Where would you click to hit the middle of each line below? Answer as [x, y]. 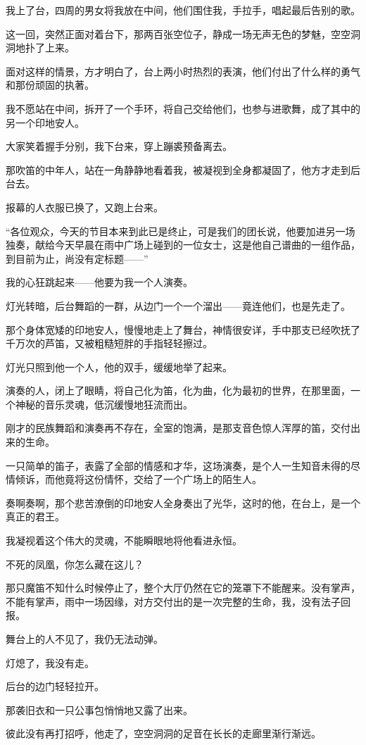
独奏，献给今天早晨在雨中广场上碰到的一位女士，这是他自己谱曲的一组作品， [183, 245]
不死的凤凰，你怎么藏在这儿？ [75, 564]
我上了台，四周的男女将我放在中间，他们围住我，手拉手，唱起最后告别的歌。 [183, 10]
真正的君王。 [35, 517]
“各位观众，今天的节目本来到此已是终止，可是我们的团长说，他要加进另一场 [181, 231]
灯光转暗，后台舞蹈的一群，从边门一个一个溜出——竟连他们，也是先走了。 [178, 305]
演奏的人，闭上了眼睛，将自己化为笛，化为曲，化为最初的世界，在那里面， [178, 390]
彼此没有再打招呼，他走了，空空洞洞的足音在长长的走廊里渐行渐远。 [163, 733]
